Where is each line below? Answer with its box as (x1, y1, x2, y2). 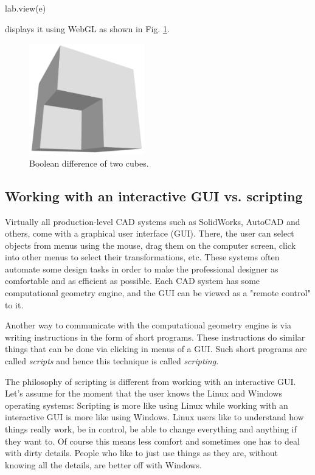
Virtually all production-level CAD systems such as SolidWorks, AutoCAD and (5, 215, 300, 227)
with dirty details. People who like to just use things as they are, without (5, 446, 279, 459)
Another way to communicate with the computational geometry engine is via (5, 319, 292, 331)
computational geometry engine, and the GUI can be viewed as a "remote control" (5, 286, 311, 299)
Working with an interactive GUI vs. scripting (5, 186, 303, 205)
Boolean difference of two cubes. (29, 156, 149, 169)
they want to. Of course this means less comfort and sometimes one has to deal (5, 434, 300, 447)
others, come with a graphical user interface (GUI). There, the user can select (5, 227, 294, 240)
